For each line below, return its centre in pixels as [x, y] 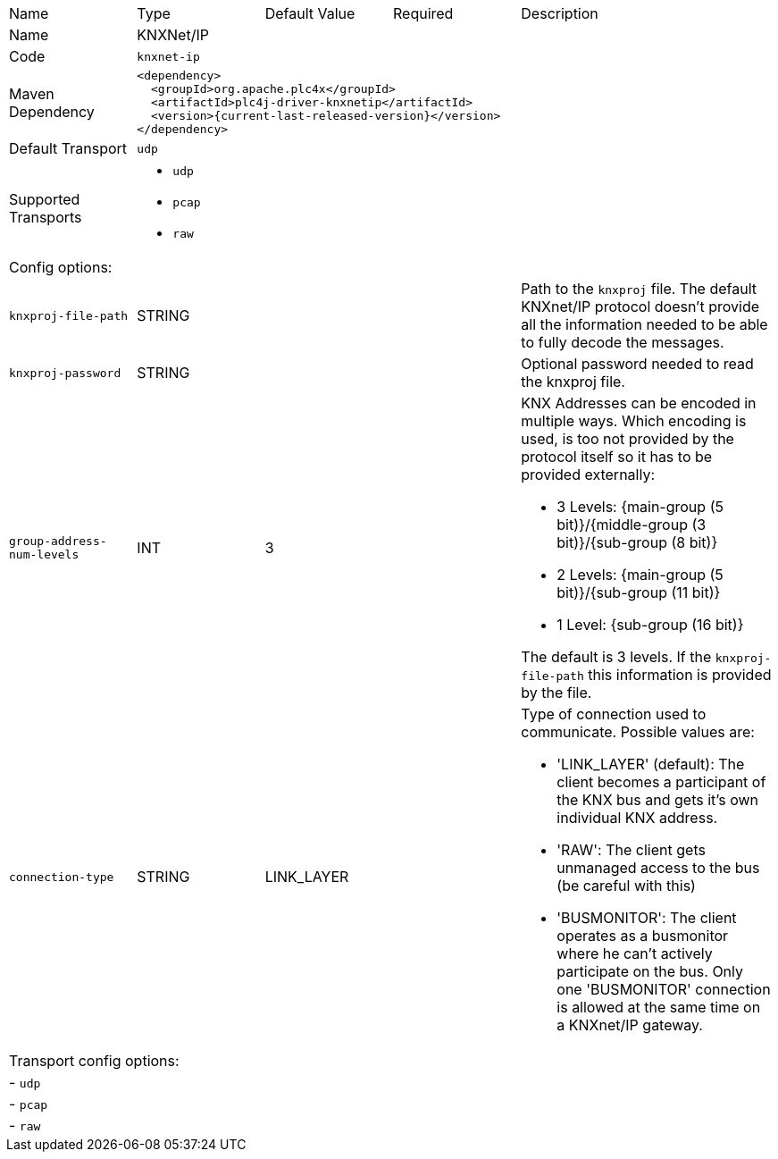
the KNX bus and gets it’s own [658, 800]
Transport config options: [94, 1061]
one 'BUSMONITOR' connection [664, 989]
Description [560, 13]
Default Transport [68, 148]
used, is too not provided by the [627, 439]
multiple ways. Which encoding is [634, 421]
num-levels [44, 554]
